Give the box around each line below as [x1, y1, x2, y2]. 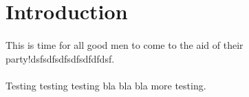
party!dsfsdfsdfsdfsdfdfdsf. [6, 51, 115, 65]
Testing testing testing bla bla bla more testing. [6, 78, 206, 92]
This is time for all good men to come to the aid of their [6, 37, 243, 52]
